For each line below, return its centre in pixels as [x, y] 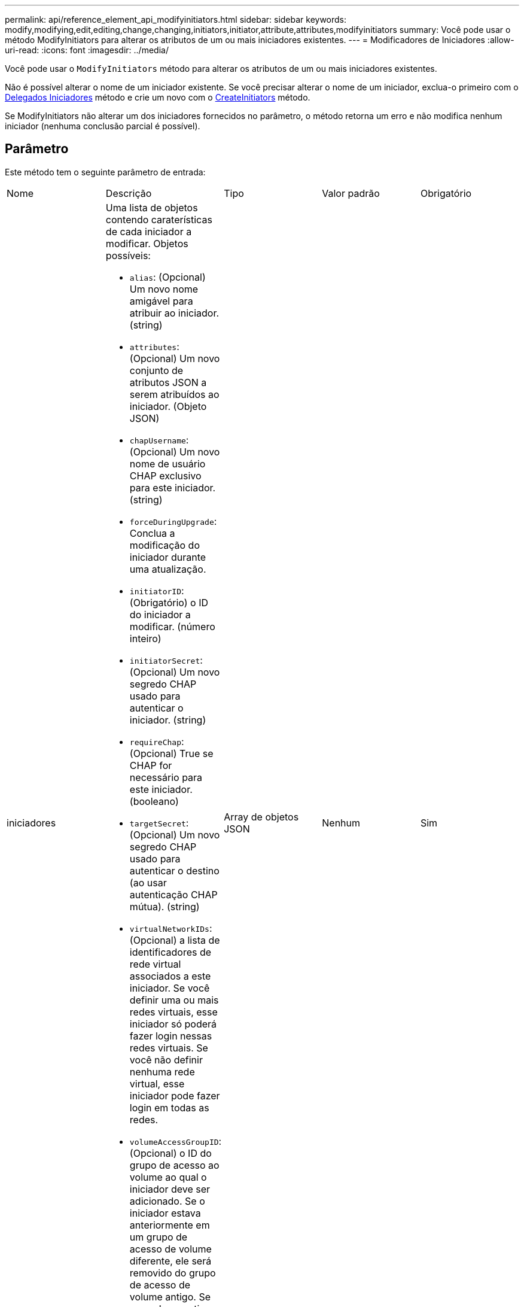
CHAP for [151, 765]
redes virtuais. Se [169, 1048]
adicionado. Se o [167, 1201]
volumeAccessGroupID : [176, 1141]
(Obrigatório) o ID [169, 602]
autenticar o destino [174, 870]
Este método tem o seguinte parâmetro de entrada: [105, 172]
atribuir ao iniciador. [174, 313]
